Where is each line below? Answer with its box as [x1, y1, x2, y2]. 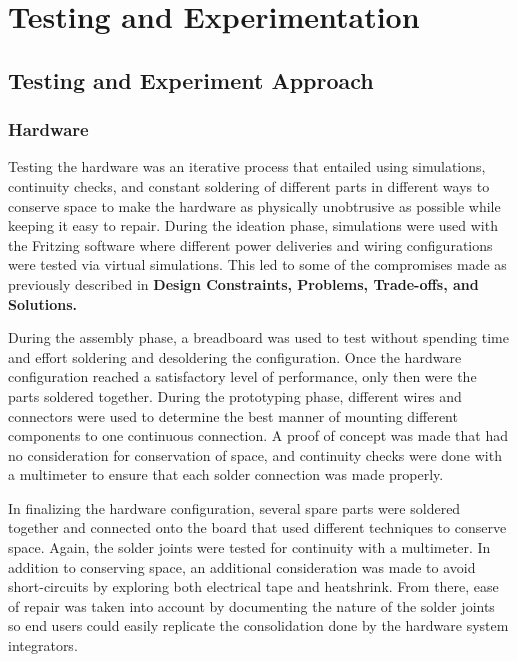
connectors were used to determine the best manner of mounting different [8, 405, 458, 426]
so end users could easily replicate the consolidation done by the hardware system [8, 615, 509, 636]
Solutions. [8, 293, 77, 314]
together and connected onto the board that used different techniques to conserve [8, 517, 507, 538]
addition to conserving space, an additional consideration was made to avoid [8, 556, 476, 577]
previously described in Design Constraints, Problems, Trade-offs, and [8, 273, 479, 294]
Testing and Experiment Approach [8, 64, 374, 95]
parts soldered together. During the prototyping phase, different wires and [8, 385, 462, 406]
